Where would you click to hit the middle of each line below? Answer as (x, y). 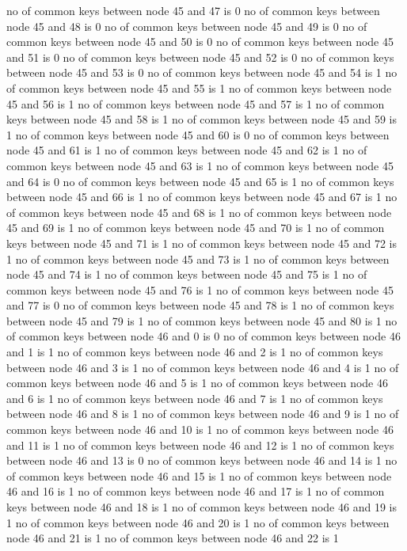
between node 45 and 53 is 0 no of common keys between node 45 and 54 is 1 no (202, 72)
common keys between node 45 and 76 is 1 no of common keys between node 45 (200, 289)
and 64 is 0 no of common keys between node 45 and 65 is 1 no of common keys (200, 181)
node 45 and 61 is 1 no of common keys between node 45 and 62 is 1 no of (187, 150)
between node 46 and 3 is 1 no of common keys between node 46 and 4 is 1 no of (203, 367)
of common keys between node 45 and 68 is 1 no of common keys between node (199, 212)
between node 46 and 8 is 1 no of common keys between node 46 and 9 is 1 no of (203, 414)
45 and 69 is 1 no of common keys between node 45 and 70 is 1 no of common (196, 228)
